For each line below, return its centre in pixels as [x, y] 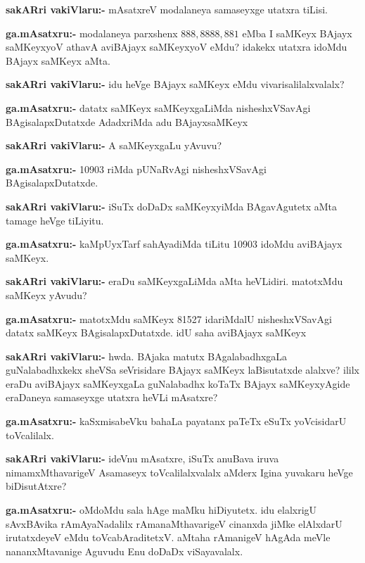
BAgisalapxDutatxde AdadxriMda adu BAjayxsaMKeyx [127, 121]
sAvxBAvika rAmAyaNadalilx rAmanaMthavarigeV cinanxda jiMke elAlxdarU [174, 523]
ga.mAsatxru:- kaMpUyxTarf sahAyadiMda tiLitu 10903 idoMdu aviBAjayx [174, 244]
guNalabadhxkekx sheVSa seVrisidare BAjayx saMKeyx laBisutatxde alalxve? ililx [182, 370]
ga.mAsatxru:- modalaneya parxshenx [92, 33]
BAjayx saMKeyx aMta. [58, 60]
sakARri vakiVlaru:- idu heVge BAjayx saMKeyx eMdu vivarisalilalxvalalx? [175, 84]
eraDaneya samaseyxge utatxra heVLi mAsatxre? [112, 397]
